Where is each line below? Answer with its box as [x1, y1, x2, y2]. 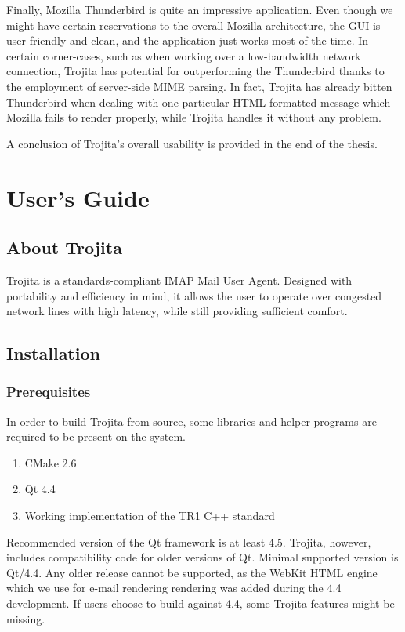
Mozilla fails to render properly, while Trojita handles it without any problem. [6, 109, 381, 125]
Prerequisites [6, 382, 91, 401]
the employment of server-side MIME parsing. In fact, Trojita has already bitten [6, 78, 392, 94]
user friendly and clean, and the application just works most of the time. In [6, 32, 369, 49]
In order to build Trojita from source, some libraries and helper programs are [6, 412, 377, 429]
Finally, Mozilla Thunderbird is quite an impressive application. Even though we [6, 2, 393, 17]
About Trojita [6, 235, 122, 260]
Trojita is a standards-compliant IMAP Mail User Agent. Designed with [6, 271, 353, 288]
